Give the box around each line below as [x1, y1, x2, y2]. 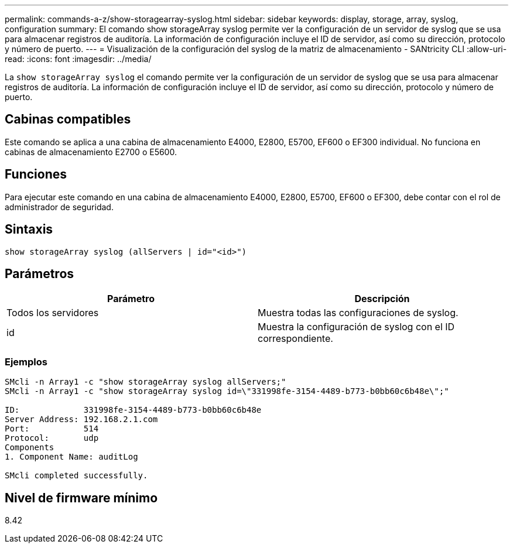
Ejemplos [5, 355, 47, 368]
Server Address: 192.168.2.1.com [5, 415, 158, 424]
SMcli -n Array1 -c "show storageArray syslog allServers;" [5, 377, 286, 387]
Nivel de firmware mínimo [5, 490, 158, 505]
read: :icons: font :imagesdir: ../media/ [5, 54, 152, 64]
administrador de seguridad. [5, 201, 114, 212]
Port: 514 [5, 424, 99, 434]
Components [5, 443, 54, 453]
